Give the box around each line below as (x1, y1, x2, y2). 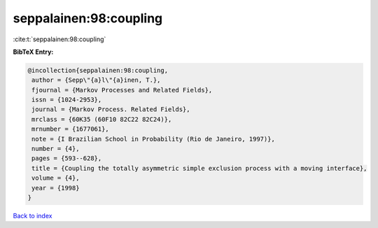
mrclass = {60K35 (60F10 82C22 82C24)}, (31, 115, 172, 123)
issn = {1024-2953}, (31, 96, 102, 104)
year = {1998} (31, 184, 80, 192)
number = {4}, (31, 145, 80, 153)
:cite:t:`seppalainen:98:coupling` (13, 35, 106, 43)
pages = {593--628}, (31, 155, 102, 162)
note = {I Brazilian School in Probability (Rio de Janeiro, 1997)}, (31, 135, 276, 143)
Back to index (13, 211, 52, 220)
